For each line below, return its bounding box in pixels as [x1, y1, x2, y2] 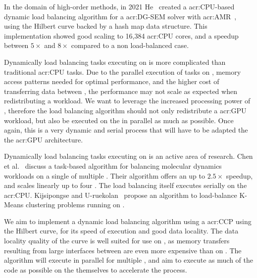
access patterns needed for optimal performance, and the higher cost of [4, 76, 219, 87]
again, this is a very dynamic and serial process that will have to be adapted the [4, 125, 248, 135]
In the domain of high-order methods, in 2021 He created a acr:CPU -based [4, 1, 235, 11]
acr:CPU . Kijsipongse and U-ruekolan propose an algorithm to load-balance [4, 189, 237, 200]
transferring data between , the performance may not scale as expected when [4, 86, 237, 96]
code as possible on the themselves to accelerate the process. [4, 264, 187, 275]
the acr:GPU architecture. [4, 134, 83, 144]
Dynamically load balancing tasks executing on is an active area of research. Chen [4, 151, 253, 161]
